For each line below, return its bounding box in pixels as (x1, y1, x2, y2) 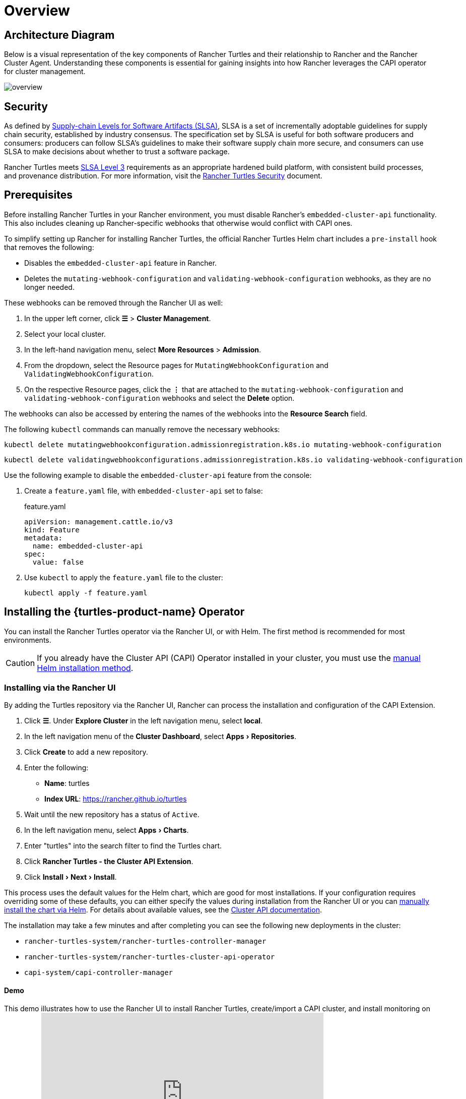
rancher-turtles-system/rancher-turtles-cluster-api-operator (24, 953, 275, 961)
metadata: (24, 533, 62, 542)
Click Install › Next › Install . (24, 873, 117, 882)
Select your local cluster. (24, 329, 106, 338)
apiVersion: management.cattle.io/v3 (24, 517, 173, 526)
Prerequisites (4, 189, 73, 202)
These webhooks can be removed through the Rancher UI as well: (4, 298, 223, 307)
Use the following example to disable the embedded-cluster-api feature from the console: (4, 470, 312, 479)
